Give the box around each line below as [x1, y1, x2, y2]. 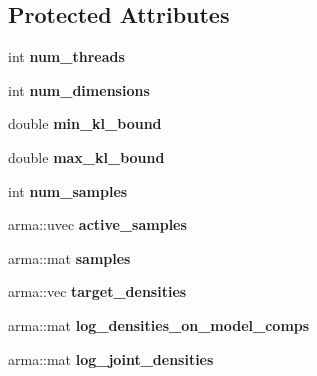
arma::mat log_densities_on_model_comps [8, 314, 310, 335]
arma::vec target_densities [8, 281, 187, 302]
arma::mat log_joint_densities [8, 348, 214, 369]
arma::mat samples [8, 247, 131, 268]
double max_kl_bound [8, 146, 165, 167]
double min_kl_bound [8, 113, 162, 134]
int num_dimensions [8, 79, 150, 100]
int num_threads [8, 46, 125, 67]
